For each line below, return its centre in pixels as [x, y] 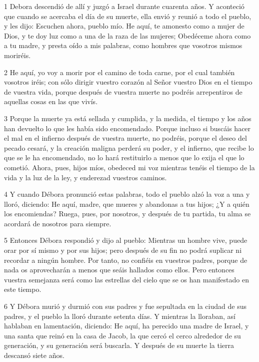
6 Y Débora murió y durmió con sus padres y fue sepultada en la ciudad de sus [125, 306]
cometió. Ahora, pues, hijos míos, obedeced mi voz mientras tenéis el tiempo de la [129, 167]
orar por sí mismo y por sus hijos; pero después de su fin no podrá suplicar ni [123, 250]
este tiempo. [23, 289]
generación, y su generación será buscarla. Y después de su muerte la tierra [119, 345]
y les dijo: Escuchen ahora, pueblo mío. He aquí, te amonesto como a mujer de [124, 26]
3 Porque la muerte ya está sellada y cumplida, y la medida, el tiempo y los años [128, 118]
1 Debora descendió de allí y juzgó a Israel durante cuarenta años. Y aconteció [124, 6]
